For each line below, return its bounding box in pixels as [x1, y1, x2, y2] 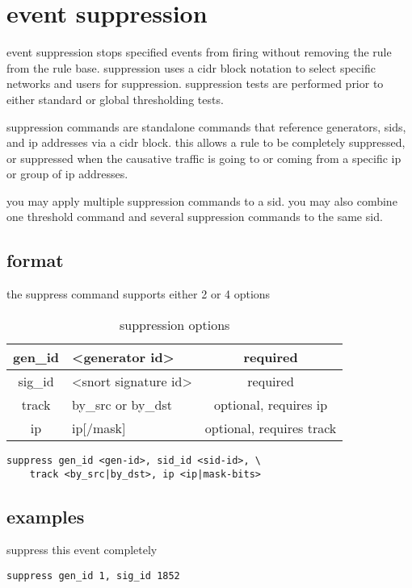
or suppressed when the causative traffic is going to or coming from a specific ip [6, 149, 401, 166]
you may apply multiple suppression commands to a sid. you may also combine [6, 192, 397, 209]
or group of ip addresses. [6, 165, 128, 182]
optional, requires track [204, 418, 337, 437]
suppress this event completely [6, 541, 158, 558]
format [6, 248, 64, 273]
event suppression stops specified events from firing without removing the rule [6, 44, 392, 60]
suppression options [119, 315, 230, 334]
